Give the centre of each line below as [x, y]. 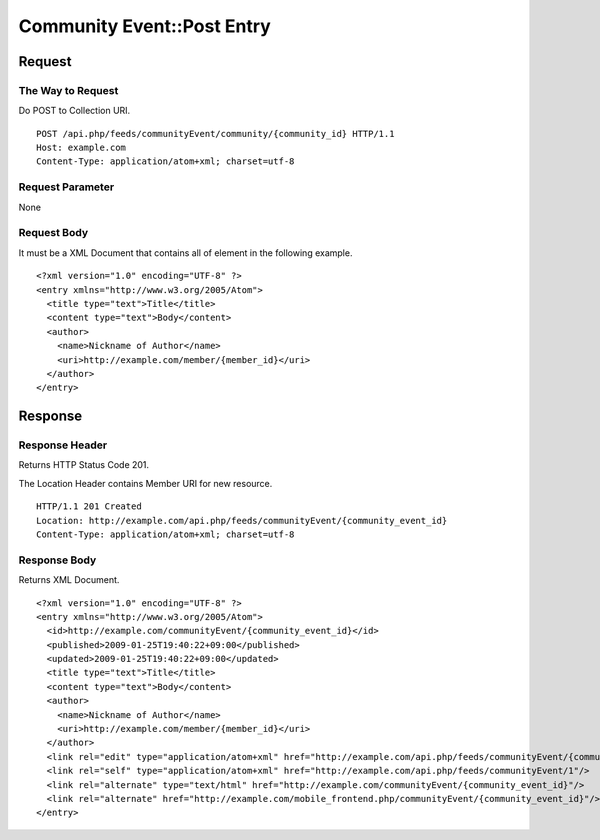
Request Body [53, 233]
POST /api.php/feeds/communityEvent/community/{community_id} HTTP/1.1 [215, 133]
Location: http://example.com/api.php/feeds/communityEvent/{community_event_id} [242, 520]
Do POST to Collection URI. [74, 111]
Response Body [57, 560]
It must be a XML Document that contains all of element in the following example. [185, 252]
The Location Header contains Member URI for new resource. [145, 483]
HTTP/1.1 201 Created [89, 506]
